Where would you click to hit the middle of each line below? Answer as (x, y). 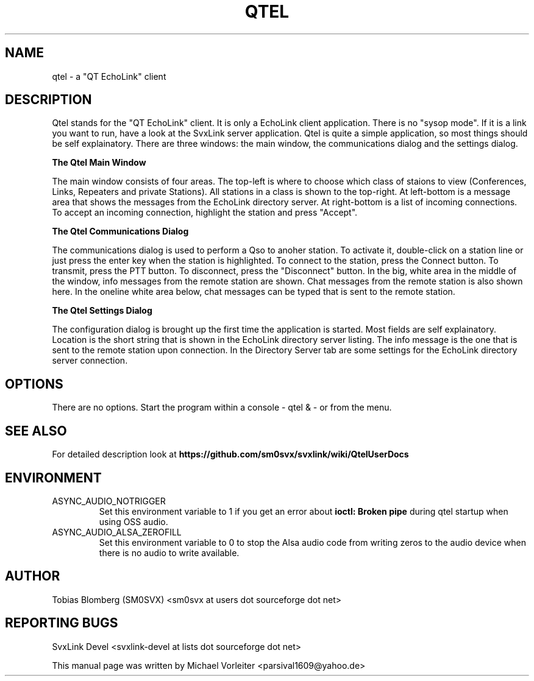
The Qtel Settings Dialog (102, 311)
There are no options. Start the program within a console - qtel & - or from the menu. (222, 408)
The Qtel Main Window (99, 163)
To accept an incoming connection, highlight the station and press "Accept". (205, 213)
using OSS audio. (133, 521)
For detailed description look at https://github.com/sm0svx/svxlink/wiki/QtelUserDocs (230, 454)
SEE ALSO (36, 431)
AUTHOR (33, 576)
